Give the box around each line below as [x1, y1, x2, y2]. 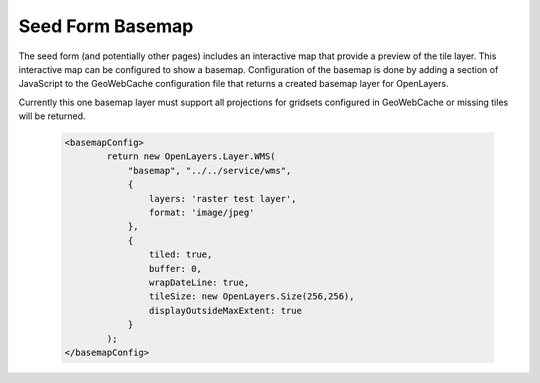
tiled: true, [148, 249, 213, 260]
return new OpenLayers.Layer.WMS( [106, 151, 276, 162]
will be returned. [18, 110, 86, 122]
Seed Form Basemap [18, 15, 194, 37]
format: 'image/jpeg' [148, 207, 255, 219]
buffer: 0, [148, 263, 202, 274]
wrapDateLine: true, [148, 277, 250, 288]
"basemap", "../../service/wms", [127, 165, 292, 176]
